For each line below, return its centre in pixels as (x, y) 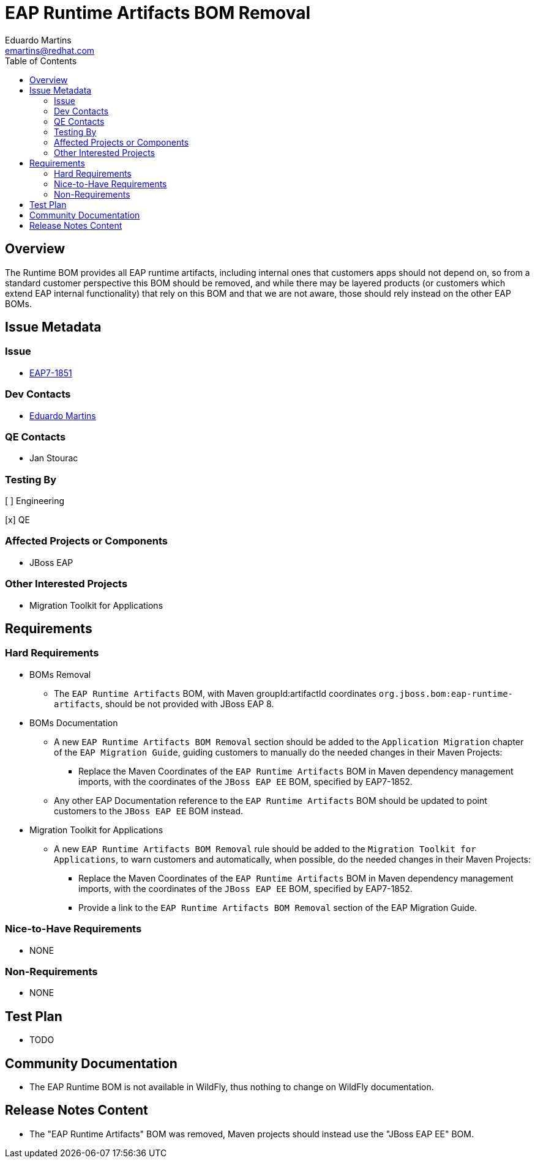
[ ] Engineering (35, 501)
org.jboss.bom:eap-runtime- (446, 693)
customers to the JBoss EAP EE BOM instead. (149, 811)
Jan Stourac (54, 458)
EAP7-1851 (51, 373)
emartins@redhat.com (50, 50)
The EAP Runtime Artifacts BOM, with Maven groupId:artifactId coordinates (215, 693)
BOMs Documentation (74, 723)
